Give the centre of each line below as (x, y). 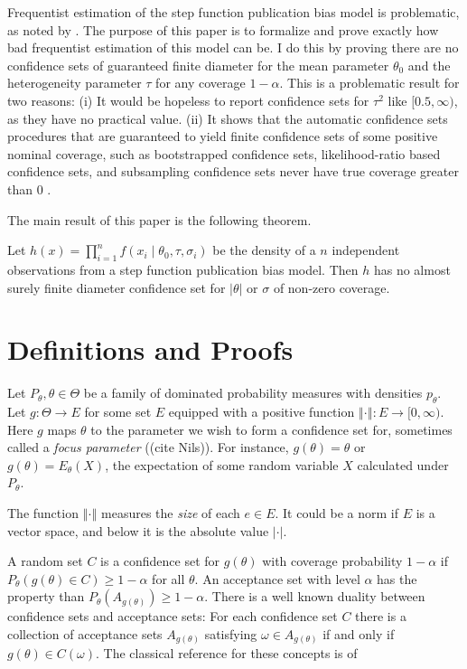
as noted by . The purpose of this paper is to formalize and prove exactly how (223, 29)
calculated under (403, 464)
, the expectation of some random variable (222, 464)
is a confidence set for (160, 561)
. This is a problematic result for (369, 83)
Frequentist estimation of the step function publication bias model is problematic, (233, 12)
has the (397, 578)
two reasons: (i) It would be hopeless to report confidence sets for (188, 100)
